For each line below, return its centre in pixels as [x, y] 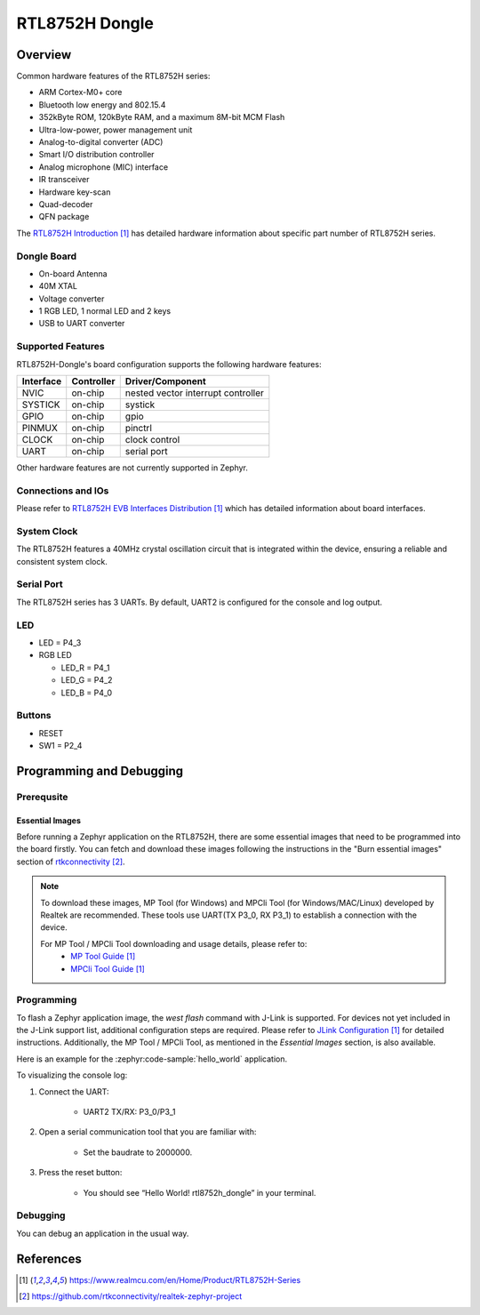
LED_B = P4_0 [87, 693]
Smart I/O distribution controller [96, 155]
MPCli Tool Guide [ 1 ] [108, 968]
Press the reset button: [80, 1173]
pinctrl [139, 428]
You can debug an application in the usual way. [103, 1233]
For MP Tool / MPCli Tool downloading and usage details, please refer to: [174, 943]
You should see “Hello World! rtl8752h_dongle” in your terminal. [200, 1192]
